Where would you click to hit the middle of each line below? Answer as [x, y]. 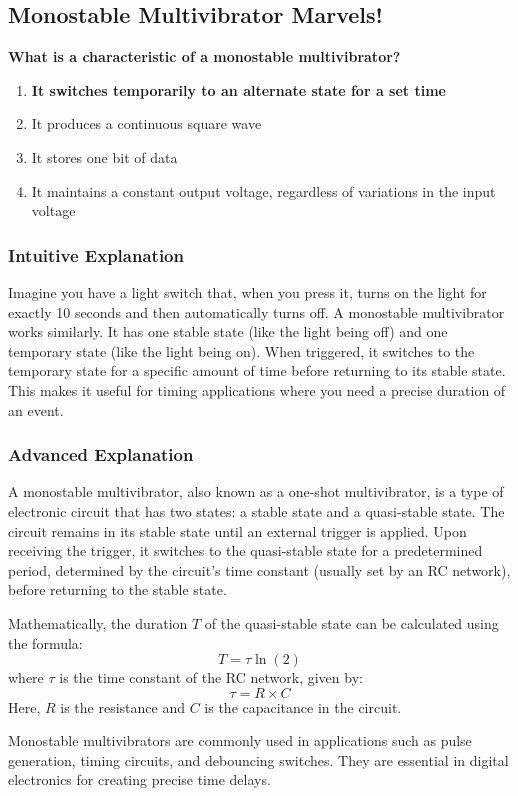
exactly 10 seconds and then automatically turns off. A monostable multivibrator [256, 311]
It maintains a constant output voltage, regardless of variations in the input [263, 190]
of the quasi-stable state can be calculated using [351, 622]
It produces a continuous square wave [146, 123]
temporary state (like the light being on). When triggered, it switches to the [241, 350]
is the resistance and [122, 706]
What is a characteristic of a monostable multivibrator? [204, 56]
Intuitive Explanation [96, 254]
